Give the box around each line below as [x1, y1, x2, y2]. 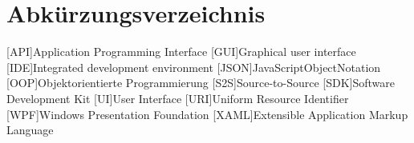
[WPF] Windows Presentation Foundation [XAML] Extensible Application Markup [6, 105, 408, 122]
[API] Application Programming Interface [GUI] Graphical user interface [6, 43, 356, 60]
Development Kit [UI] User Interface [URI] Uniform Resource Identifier [6, 89, 349, 106]
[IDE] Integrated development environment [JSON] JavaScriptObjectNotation [6, 58, 381, 75]
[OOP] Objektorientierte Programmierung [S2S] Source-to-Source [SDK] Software [6, 74, 396, 91]
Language [6, 121, 54, 138]
